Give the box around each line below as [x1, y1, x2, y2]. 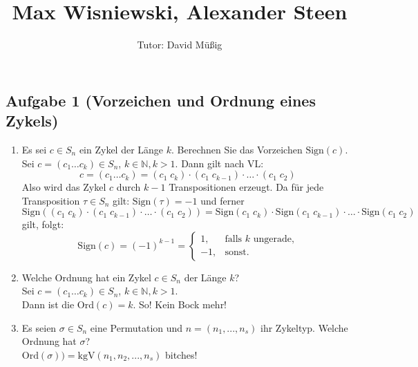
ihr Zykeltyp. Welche [260, 320, 348, 335]
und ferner [200, 193, 245, 207]
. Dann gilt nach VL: [175, 156, 264, 170]
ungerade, [253, 234, 294, 245]
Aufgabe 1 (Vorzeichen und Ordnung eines [6, 89, 316, 111]
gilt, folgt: [21, 217, 64, 232]
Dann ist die [21, 297, 75, 312]
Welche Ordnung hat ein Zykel [21, 270, 151, 284]
